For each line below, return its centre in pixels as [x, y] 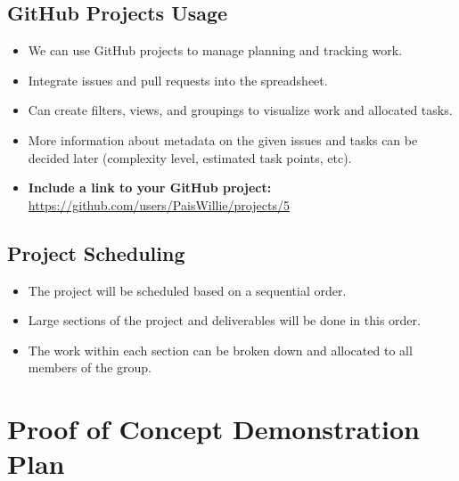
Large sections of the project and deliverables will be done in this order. [224, 320]
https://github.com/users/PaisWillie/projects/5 [159, 204]
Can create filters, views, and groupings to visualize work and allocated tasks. [240, 110]
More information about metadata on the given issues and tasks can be [223, 139]
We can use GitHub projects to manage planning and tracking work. [215, 50]
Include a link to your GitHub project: [150, 188]
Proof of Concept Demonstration [213, 429]
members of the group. [90, 367]
